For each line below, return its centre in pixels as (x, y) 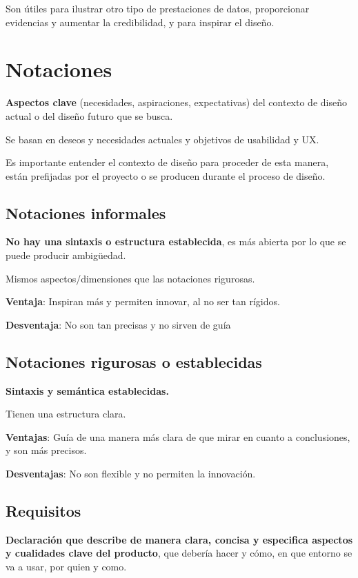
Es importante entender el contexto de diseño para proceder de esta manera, (167, 162)
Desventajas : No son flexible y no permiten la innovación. (131, 474)
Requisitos (43, 511)
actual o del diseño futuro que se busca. (89, 115)
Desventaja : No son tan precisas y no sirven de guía (118, 324)
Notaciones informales (86, 213)
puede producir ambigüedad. (66, 255)
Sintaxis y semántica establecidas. (87, 390)
